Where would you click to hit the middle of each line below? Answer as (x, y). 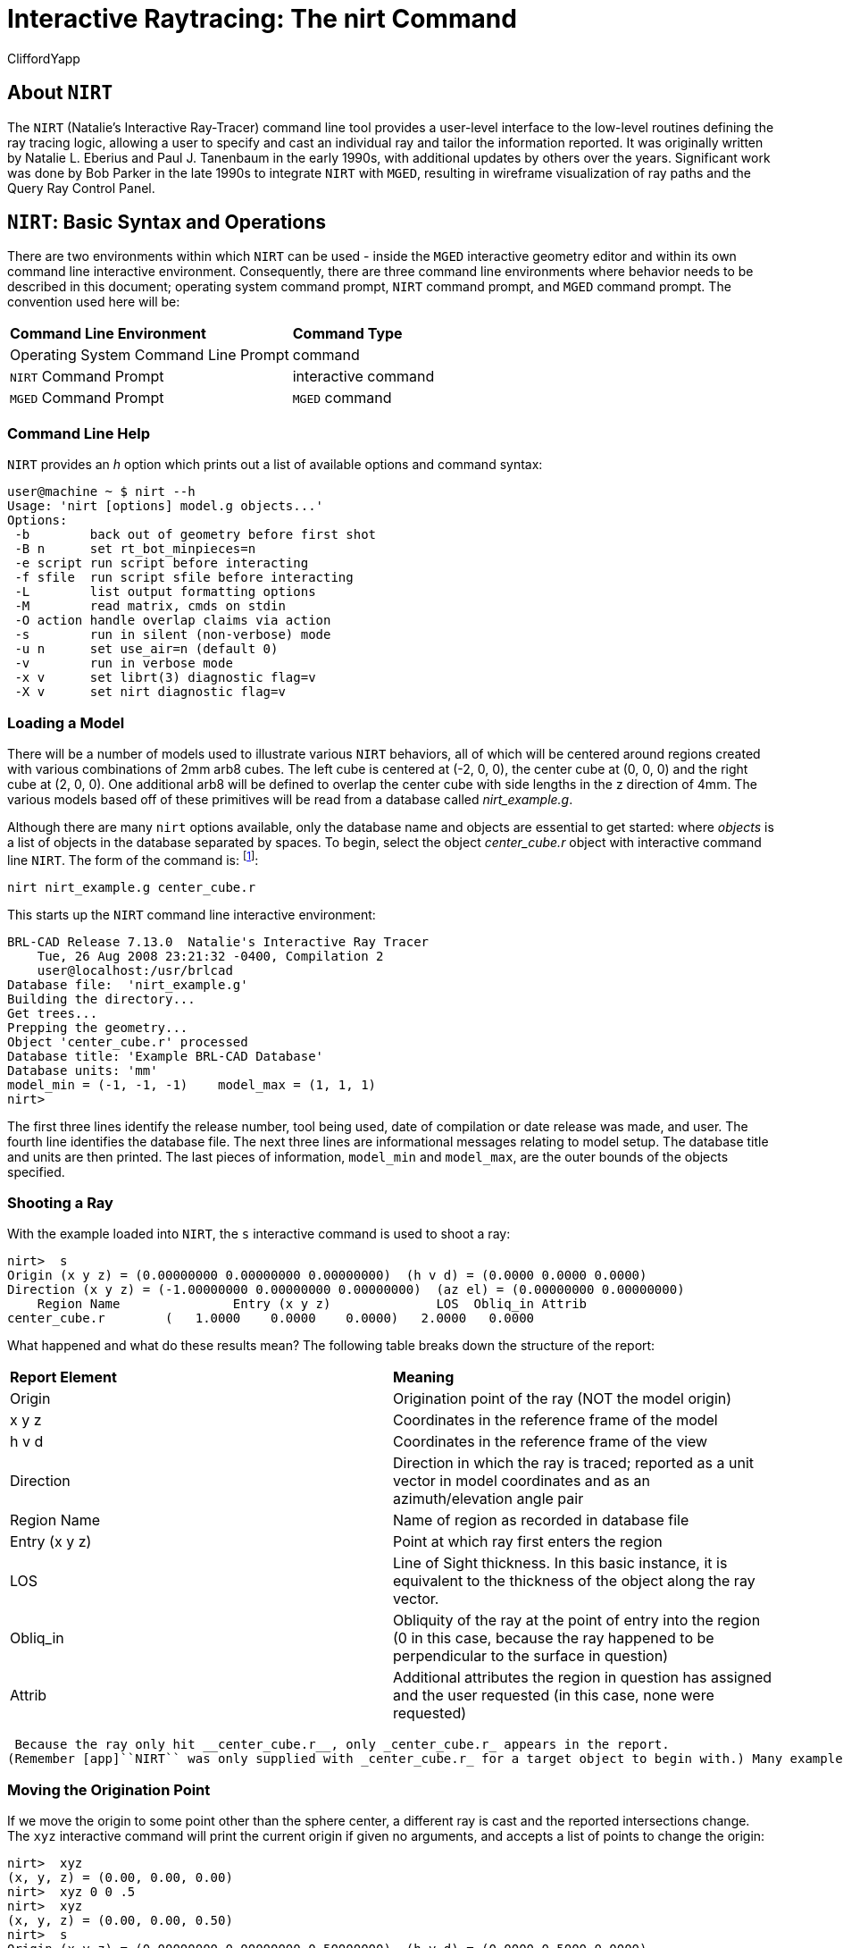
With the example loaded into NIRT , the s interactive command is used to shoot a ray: (259, 1234)
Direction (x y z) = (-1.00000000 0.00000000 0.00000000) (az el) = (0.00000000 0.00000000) (346, 1290)
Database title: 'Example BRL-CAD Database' (166, 1056)
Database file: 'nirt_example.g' (128, 984)
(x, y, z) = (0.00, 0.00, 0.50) (120, 1921)
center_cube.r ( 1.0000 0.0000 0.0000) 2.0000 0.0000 (271, 1318)
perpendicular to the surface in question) (530, 1656)
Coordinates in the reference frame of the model (555, 1420)
